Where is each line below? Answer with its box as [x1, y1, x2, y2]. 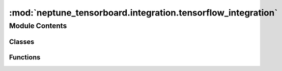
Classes [9, 37, 34, 46]
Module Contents [9, 21, 67, 30]
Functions [9, 53, 41, 61]
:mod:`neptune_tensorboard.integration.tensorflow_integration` [9, 7, 278, 18]
